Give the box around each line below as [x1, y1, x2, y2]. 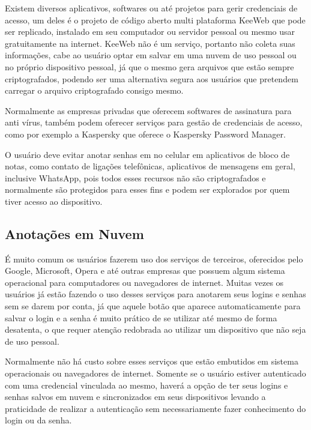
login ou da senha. [5, 414, 72, 426]
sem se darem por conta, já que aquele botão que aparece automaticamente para [5, 300, 301, 312]
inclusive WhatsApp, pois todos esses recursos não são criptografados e [5, 171, 266, 184]
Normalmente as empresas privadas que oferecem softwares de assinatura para [5, 104, 292, 117]
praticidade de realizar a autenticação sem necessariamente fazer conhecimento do [5, 402, 306, 414]
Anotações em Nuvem [5, 224, 144, 243]
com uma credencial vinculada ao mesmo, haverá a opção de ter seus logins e [5, 378, 288, 391]
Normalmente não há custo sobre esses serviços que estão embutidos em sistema [5, 355, 298, 368]
